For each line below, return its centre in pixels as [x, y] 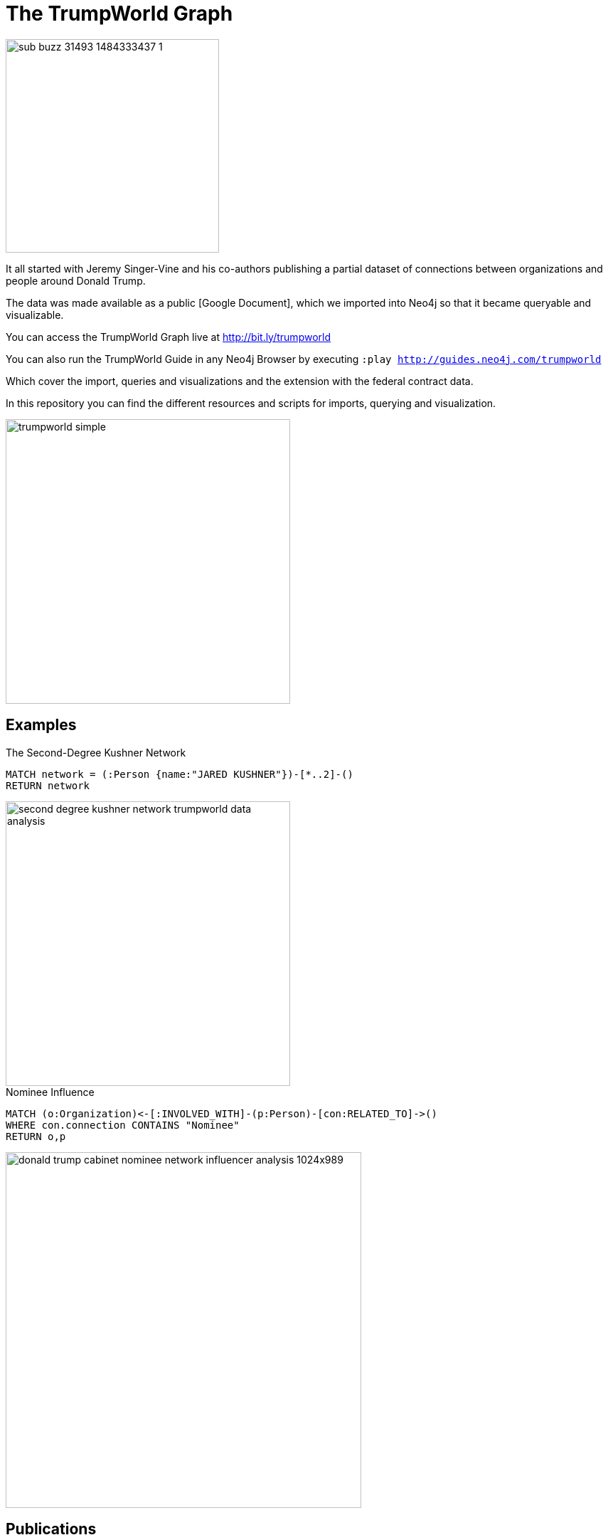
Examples [41, 725]
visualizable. [35, 315]
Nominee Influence [50, 1092]
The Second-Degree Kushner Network [96, 752]
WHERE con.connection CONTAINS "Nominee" [123, 1125]
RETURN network [48, 785]
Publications [51, 1529]
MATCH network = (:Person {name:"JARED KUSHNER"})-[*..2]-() [180, 774]
